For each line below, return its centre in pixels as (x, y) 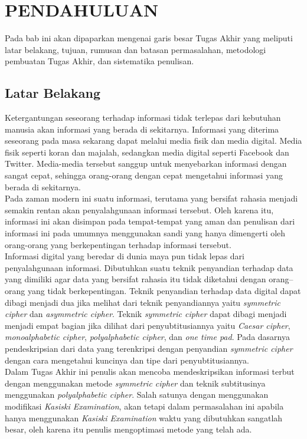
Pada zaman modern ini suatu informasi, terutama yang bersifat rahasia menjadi (151, 198)
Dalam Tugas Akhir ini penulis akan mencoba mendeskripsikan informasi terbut (150, 372)
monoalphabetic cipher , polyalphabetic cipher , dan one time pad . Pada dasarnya (147, 337)
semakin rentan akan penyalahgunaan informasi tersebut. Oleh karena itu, (139, 209)
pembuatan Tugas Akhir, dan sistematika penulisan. (99, 61)
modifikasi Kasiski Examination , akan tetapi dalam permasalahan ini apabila (144, 406)
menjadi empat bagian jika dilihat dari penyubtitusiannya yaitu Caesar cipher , (148, 325)
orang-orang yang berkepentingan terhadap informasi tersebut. (118, 244)
